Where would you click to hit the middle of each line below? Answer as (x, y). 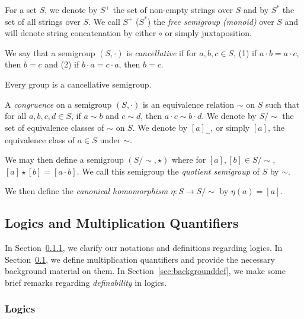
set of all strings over (43, 21)
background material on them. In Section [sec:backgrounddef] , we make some (145, 271)
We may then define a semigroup (64, 159)
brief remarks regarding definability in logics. (86, 282)
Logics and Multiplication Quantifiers (122, 223)
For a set (21, 9)
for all (16, 116)
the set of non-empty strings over (173, 9)
